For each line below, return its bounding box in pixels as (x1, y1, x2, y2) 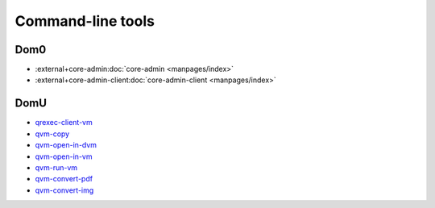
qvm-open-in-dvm (35, 140, 97, 150)
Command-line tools (14, 12, 155, 30)
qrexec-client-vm (35, 118, 93, 127)
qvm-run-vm (35, 162, 78, 173)
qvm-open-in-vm (35, 152, 93, 161)
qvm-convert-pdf (35, 174, 93, 184)
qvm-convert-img (35, 185, 94, 195)
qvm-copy (35, 129, 70, 139)
